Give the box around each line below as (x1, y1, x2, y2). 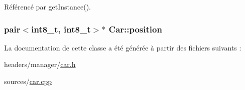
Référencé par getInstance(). (4, 1, 91, 11)
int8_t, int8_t (31, 22, 91, 35)
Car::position (108, 22, 162, 35)
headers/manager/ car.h (4, 59, 76, 69)
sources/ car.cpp (4, 76, 52, 86)
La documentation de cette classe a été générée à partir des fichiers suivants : (4, 42, 241, 52)
